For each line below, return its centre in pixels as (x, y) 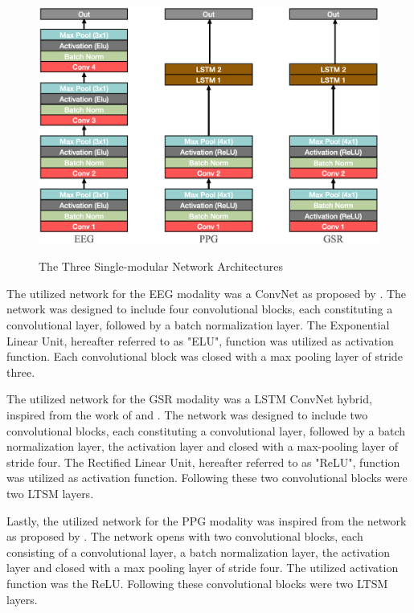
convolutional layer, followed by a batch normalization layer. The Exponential (198, 325)
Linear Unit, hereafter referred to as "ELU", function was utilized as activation (200, 340)
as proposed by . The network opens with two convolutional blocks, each (185, 536)
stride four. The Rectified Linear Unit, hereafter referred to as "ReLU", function (203, 462)
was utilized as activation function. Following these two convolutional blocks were (207, 478)
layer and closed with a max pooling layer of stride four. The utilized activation (203, 568)
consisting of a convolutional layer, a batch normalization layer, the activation (199, 552)
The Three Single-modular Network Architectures (161, 266)
